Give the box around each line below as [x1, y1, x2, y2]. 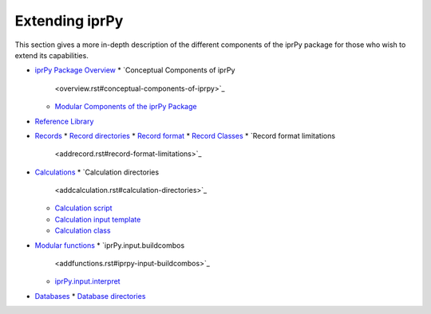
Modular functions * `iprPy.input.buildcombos [34, 240, 185, 250]
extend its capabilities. [14, 50, 89, 60]
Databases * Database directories [34, 291, 146, 300]
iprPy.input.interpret [54, 277, 121, 286]
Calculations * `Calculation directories [34, 167, 160, 177]
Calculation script [54, 203, 113, 213]
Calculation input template [54, 214, 141, 224]
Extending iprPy [14, 12, 124, 29]
